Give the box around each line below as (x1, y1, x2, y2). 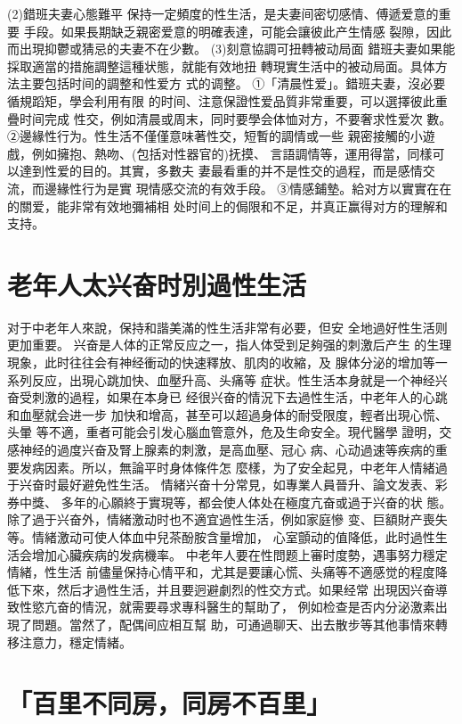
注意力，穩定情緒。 (19, 632, 132, 651)
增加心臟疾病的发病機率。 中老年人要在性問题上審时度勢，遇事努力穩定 (31, 545, 448, 564)
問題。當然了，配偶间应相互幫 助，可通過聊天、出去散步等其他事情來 (31, 614, 435, 633)
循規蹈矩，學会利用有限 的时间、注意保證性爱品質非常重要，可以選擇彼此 (7, 91, 435, 110)
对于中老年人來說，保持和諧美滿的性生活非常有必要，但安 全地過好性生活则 (7, 317, 448, 336)
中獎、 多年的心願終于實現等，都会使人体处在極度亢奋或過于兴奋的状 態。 (19, 492, 452, 511)
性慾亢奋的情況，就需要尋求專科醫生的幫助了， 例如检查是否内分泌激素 (19, 597, 435, 616)
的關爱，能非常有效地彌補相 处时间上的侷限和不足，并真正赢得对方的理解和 (7, 196, 448, 215)
